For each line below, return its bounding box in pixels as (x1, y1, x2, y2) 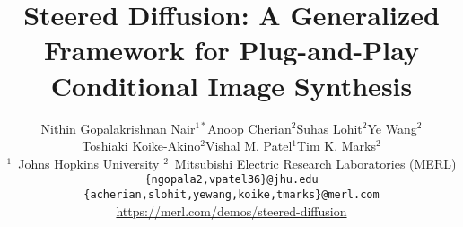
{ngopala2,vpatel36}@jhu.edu (144, 173, 319, 187)
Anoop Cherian (207, 118, 292, 137)
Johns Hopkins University (18, 153, 160, 172)
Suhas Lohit (296, 118, 363, 137)
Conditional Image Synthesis (50, 66, 413, 103)
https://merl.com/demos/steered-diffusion (116, 201, 347, 220)
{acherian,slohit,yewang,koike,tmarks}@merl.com (83, 188, 380, 201)
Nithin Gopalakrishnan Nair (40, 118, 196, 137)
